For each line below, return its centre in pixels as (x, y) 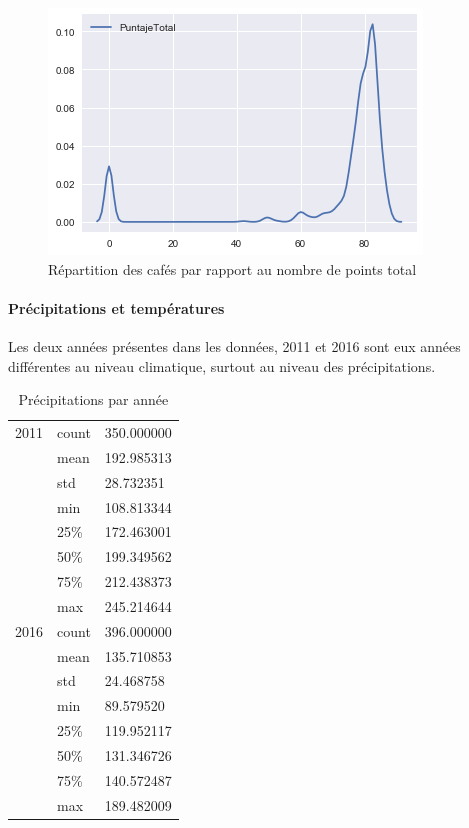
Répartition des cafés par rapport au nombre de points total (232, 268)
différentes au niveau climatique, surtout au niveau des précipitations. (222, 365)
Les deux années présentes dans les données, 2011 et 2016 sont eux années (234, 345)
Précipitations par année (93, 399)
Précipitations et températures (116, 307)
